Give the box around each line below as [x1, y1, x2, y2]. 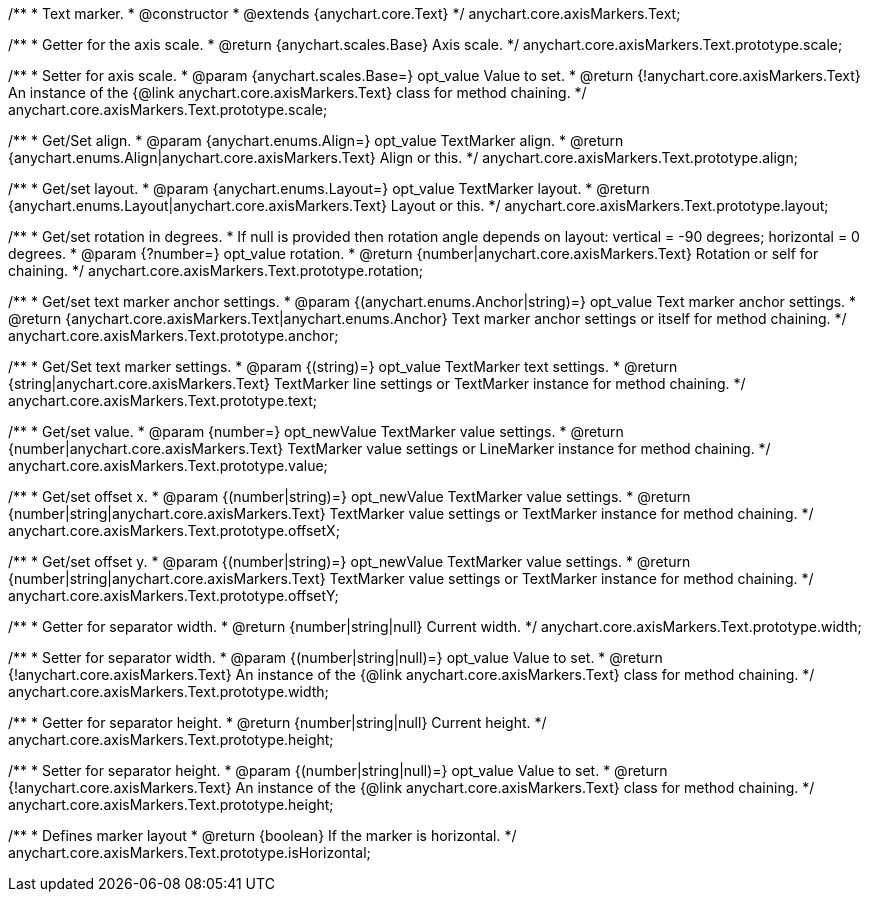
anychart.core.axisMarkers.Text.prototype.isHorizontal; [8, 844, 371, 861]
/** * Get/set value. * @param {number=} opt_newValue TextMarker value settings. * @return [8, 423, 624, 440]
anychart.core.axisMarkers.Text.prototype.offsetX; [8, 522, 340, 539]
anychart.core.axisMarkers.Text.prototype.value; [8, 457, 328, 474]
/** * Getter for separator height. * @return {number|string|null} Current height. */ [8, 714, 547, 731]
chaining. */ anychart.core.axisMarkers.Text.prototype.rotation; [8, 262, 423, 279]
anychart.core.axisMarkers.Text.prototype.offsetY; [8, 587, 339, 604]
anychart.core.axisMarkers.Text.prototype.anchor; [8, 327, 339, 344]
